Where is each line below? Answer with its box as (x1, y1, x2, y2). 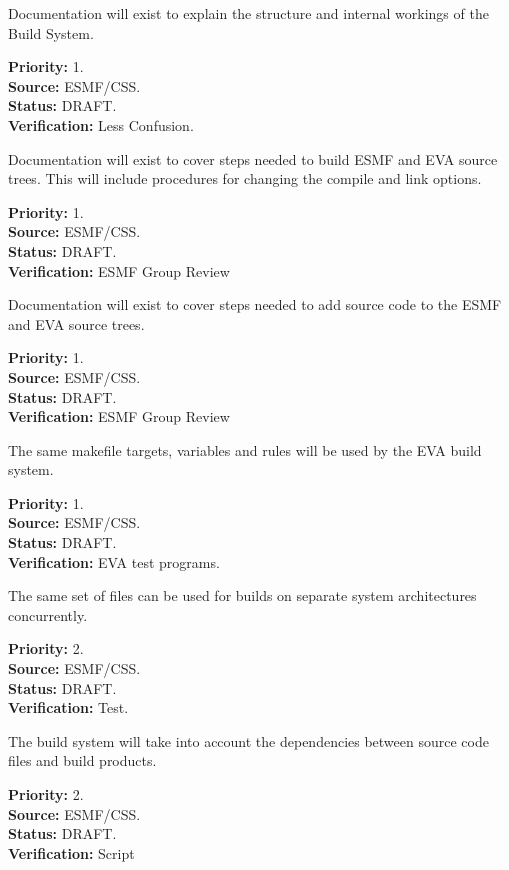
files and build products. (8, 750, 157, 771)
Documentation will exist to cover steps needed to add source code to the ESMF (8, 294, 502, 315)
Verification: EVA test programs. (8, 551, 220, 572)
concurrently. (8, 604, 88, 625)
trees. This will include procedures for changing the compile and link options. (8, 168, 482, 189)
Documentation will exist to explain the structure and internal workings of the (8, 3, 489, 23)
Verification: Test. (8, 697, 129, 718)
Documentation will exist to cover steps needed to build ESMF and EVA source (8, 148, 498, 169)
